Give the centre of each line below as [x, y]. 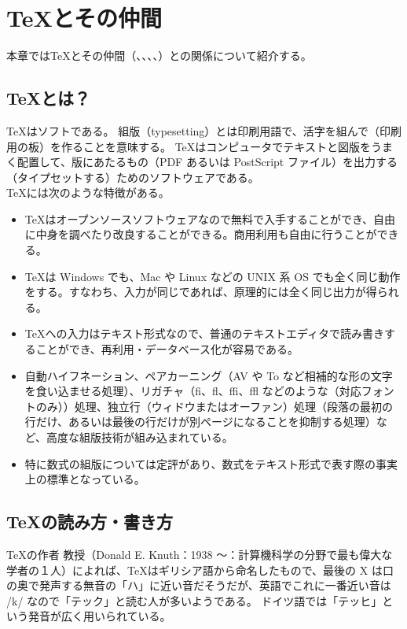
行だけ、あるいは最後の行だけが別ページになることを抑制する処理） [200, 422]
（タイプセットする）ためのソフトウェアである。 [133, 177]
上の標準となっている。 [85, 479]
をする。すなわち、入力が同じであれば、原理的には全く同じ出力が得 [201, 292]
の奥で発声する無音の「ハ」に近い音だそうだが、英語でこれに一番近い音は [199, 585]
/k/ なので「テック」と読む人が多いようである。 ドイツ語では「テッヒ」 [194, 600]
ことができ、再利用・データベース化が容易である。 [167, 349]
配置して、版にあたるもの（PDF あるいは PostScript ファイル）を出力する [207, 162]
